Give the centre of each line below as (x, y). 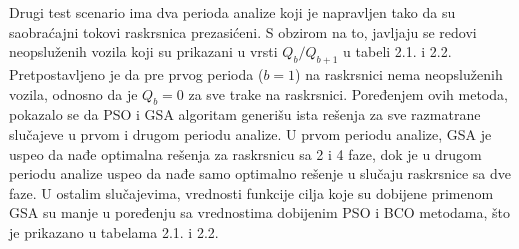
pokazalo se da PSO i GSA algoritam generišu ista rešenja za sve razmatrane (245, 114)
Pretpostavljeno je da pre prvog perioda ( (136, 73)
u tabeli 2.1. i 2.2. (397, 51)
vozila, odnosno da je (73, 93)
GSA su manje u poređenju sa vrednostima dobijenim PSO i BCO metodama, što (260, 212)
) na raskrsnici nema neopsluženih (399, 73)
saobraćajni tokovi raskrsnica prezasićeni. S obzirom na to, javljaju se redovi (243, 31)
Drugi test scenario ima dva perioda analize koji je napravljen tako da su (232, 12)
